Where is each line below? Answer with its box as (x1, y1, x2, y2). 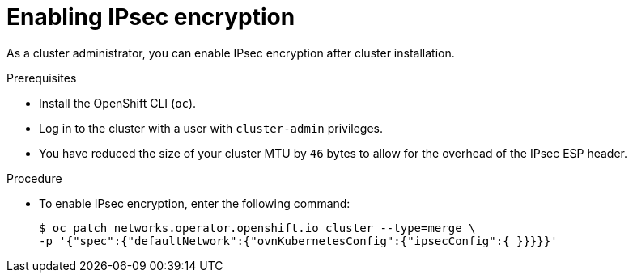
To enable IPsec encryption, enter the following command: (39, 196, 350, 210)
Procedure (6, 171, 62, 185)
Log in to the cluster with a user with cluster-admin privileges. (39, 120, 384, 135)
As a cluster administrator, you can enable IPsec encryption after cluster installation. (6, 45, 455, 60)
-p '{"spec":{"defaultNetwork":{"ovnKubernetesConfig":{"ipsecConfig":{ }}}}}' (39, 234, 558, 247)
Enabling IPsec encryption (6, 3, 295, 31)
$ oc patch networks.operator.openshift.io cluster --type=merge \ (39, 221, 476, 235)
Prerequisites (6, 70, 77, 85)
